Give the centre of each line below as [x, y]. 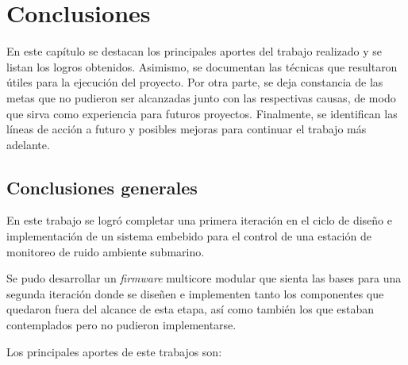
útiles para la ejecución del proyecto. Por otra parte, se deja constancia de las [195, 82]
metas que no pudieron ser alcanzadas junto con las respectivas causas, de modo [201, 97]
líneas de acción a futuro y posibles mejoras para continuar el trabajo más [187, 129]
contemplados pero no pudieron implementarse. [121, 325]
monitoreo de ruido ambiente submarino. [106, 251]
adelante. [28, 144]
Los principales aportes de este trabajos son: [114, 351]
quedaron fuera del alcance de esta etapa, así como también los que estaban [191, 309]
